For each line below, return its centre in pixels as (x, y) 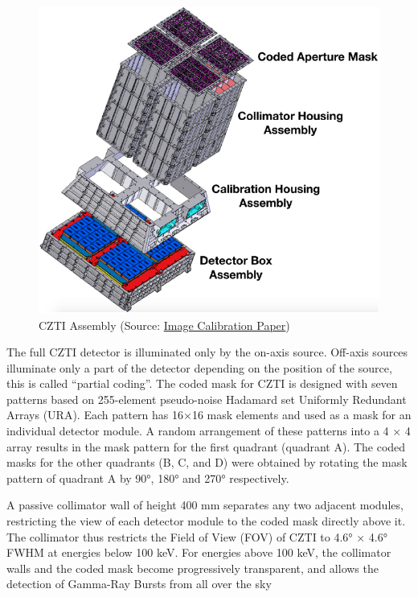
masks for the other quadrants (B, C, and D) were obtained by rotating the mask (207, 462)
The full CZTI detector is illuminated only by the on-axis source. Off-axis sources (207, 352)
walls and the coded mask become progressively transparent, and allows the (193, 568)
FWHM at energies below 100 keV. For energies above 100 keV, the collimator (199, 552)
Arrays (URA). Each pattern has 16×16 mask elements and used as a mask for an (209, 415)
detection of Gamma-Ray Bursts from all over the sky (139, 584)
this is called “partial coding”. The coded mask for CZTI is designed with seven (202, 383)
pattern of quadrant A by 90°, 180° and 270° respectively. (148, 478)
